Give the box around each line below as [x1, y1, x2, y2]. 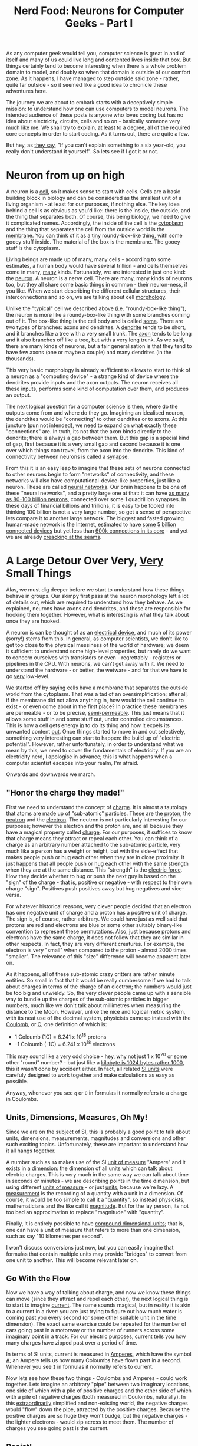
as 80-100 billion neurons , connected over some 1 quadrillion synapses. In [6, 496, 186, 503]
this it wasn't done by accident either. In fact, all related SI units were [6, 1065, 173, 1072]
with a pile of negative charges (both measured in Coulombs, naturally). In [6, 1394, 186, 1401]
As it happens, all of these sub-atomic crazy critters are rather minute [6, 970, 175, 977]
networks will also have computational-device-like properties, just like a [6, 477, 180, 484]
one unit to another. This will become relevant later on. [6, 1256, 138, 1263]
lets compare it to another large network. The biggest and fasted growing [6, 515, 184, 522]
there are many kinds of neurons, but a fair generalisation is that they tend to [6, 343, 192, 350]
